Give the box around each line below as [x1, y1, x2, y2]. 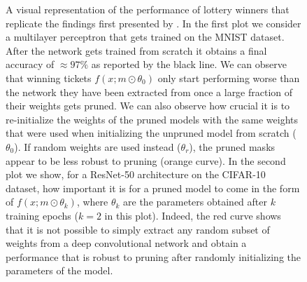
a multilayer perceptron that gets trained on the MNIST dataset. [6, 29, 285, 44]
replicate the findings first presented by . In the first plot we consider [6, 15, 301, 30]
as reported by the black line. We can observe [91, 57, 287, 72]
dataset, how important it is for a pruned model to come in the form [6, 180, 300, 195]
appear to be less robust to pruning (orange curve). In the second [6, 153, 286, 168]
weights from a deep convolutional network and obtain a [6, 236, 247, 250]
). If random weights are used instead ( [14, 139, 181, 154]
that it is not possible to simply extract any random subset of [6, 222, 270, 236]
